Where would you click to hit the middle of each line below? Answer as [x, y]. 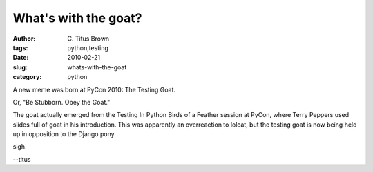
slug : [20, 67]
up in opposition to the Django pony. [65, 134]
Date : [21, 58]
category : [27, 77]
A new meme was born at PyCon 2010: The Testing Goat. [94, 89]
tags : [20, 47]
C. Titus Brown [88, 39]
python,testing [88, 47]
